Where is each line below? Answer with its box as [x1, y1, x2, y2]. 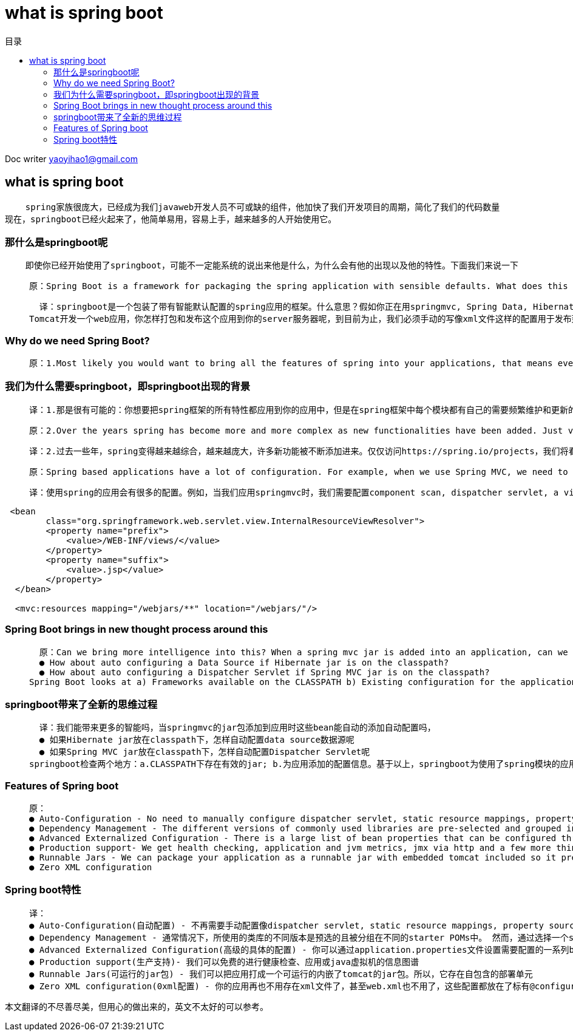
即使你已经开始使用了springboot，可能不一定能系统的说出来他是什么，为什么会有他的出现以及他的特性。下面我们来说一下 [25, 261, 518, 271]
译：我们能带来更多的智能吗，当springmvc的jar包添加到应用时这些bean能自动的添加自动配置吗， [39, 723, 436, 733]
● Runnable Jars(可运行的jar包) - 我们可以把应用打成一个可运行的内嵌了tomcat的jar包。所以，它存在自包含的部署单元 [29, 969, 533, 979]
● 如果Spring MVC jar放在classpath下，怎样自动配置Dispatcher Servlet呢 [39, 747, 370, 757]
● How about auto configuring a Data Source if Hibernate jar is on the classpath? [39, 657, 449, 667]
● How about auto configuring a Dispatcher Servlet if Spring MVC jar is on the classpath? [39, 667, 490, 677]
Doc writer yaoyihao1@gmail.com [5, 153, 138, 164]
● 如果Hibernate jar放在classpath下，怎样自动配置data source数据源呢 [39, 735, 354, 745]
